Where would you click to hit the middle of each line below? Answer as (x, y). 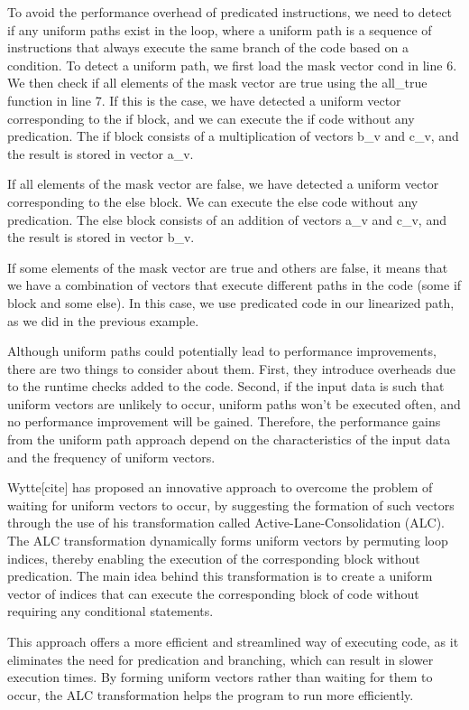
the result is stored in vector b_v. (101, 237)
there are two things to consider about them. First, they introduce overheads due (231, 368)
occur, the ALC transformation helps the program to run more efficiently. (211, 694)
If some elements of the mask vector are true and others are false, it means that (228, 267)
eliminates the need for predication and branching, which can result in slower (221, 659)
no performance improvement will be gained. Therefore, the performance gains (224, 421)
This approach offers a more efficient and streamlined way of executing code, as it (233, 641)
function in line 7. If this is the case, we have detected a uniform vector (204, 100)
